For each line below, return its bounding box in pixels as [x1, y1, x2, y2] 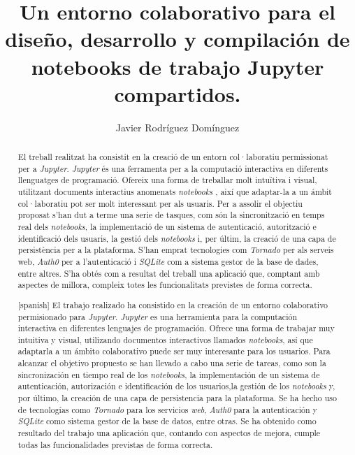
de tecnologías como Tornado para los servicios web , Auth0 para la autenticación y [17, 403, 317, 415]
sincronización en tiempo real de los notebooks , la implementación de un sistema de [17, 368, 320, 380]
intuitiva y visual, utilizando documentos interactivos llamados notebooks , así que [17, 333, 313, 345]
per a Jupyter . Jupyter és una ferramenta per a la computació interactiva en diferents [17, 162, 328, 174]
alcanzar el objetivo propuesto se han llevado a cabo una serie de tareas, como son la [17, 357, 326, 369]
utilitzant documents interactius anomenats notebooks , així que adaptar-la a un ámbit [17, 186, 332, 198]
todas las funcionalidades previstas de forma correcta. [17, 438, 213, 450]
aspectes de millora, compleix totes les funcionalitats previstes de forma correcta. [17, 279, 312, 291]
